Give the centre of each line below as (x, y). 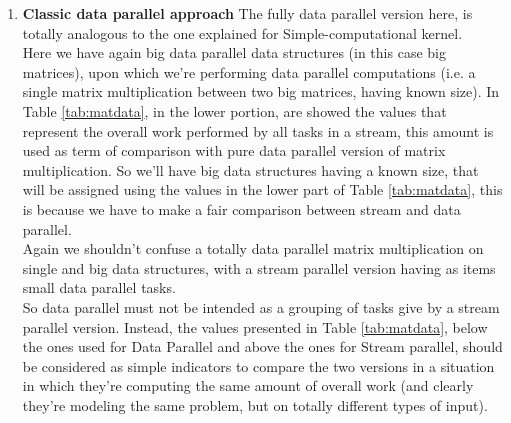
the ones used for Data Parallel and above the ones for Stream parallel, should (262, 346)
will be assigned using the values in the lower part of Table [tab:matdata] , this (262, 189)
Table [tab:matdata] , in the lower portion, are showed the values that (234, 110)
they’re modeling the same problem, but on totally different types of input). (255, 404)
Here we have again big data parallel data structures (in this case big (234, 52)
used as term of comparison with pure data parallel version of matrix (234, 150)
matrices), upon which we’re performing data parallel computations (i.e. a (249, 71)
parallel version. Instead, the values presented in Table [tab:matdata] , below (255, 326)
